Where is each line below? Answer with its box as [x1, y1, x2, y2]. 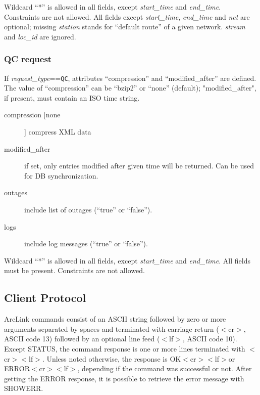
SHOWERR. [4, 383, 43, 393]
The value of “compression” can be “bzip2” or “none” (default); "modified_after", [4, 82, 256, 93]
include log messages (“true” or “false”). [24, 238, 148, 249]
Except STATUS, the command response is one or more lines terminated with [4, 343, 245, 354]
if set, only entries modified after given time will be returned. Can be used [24, 160, 254, 171]
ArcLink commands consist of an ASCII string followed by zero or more [4, 314, 226, 324]
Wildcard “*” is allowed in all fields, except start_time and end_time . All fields [4, 255, 250, 266]
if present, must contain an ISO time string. [4, 92, 140, 103]
